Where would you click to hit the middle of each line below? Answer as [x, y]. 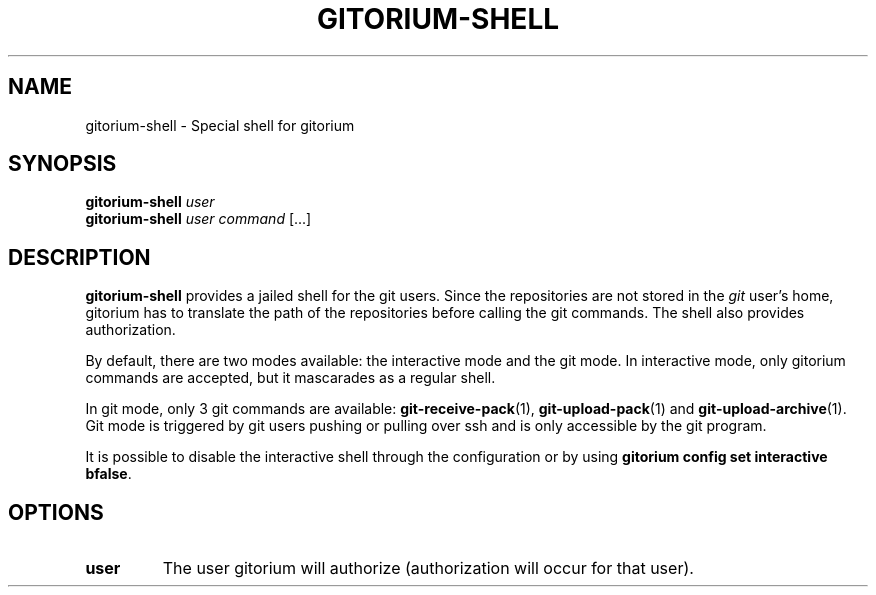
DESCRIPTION [79, 257]
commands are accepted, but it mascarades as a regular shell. [290, 378]
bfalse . [108, 474]
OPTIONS [56, 512]
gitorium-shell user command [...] [198, 219]
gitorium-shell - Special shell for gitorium [220, 125]
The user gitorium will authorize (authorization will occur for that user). [428, 568]
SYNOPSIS [62, 164]
